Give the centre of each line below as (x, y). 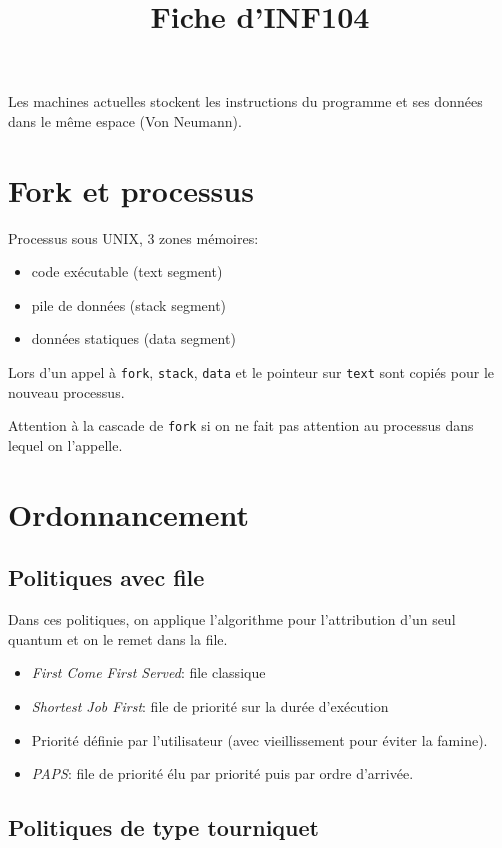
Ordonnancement (128, 513)
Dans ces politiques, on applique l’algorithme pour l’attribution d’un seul (232, 619)
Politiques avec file (106, 577)
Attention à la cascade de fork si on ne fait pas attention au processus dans (241, 425)
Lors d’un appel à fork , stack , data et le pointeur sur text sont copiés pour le (251, 372)
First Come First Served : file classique (148, 672)
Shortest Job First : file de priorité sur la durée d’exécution (210, 705)
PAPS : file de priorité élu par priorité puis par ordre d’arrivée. (222, 773)
